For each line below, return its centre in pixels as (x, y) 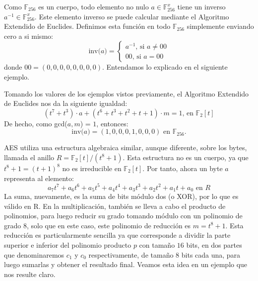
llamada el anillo (29, 157)
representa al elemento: (39, 178)
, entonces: (112, 123)
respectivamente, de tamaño (131, 254)
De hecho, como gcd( (36, 123)
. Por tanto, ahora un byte (183, 168)
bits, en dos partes (214, 245)
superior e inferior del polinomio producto (68, 245)
